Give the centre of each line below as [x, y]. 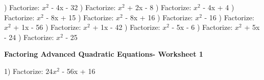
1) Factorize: [24, 71]
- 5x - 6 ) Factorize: [202, 27]
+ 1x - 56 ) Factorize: [47, 27]
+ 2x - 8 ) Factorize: [159, 7]
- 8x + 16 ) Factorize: [159, 17]
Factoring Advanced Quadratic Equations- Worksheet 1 [104, 54]
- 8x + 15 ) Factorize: [80, 17]
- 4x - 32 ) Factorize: [83, 7]
